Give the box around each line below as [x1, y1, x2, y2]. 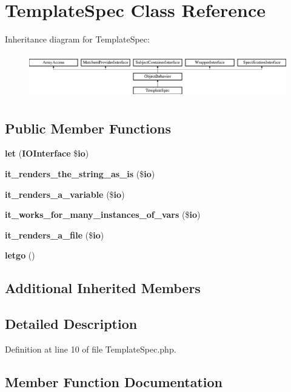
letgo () [5, 249, 35, 262]
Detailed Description [5, 314, 138, 333]
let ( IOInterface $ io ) [5, 147, 89, 160]
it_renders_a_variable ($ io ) [5, 188, 125, 200]
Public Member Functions [5, 118, 171, 137]
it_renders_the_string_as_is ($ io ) [5, 167, 155, 180]
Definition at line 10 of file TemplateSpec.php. [5, 342, 176, 355]
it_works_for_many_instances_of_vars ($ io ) [5, 208, 201, 221]
